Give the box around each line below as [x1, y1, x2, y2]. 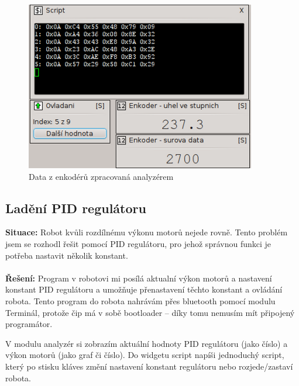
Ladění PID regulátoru [5, 199, 146, 217]
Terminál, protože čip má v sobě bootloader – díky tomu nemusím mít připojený [5, 306, 295, 318]
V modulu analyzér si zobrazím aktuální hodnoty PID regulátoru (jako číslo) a [5, 337, 288, 349]
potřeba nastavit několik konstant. [5, 249, 128, 261]
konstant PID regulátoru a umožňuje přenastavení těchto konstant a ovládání [5, 283, 283, 295]
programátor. [5, 318, 53, 330]
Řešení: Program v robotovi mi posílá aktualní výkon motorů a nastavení [5, 272, 272, 284]
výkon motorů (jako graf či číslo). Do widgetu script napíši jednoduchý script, [5, 349, 284, 361]
